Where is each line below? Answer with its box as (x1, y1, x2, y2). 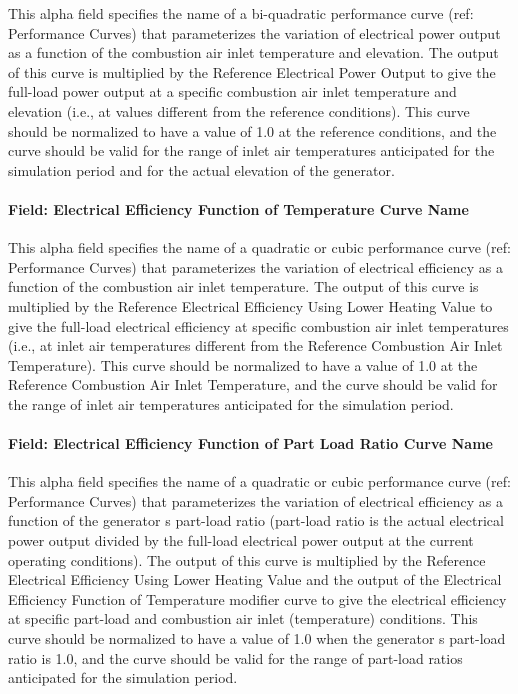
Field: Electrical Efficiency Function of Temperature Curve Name (8, 198, 469, 219)
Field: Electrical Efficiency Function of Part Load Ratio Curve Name (8, 433, 493, 454)
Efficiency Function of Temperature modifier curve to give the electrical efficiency (8, 588, 507, 609)
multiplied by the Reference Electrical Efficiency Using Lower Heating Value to (8, 295, 493, 316)
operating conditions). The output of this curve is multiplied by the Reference (8, 549, 486, 570)
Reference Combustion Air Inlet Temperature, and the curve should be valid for (8, 374, 498, 395)
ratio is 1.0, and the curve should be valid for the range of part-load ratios (8, 647, 463, 668)
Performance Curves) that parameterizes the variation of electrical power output (8, 22, 501, 43)
